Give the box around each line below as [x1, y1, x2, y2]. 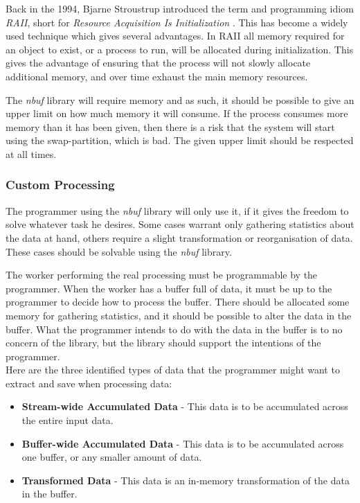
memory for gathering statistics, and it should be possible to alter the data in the [6, 308, 352, 322]
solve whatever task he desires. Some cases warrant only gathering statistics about [6, 217, 354, 231]
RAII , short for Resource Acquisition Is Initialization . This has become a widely [6, 15, 348, 29]
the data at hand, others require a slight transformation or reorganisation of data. [6, 230, 353, 245]
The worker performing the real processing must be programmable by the [6, 267, 318, 282]
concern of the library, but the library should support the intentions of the [6, 335, 321, 350]
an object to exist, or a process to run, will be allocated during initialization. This [6, 42, 354, 56]
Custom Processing [6, 176, 115, 193]
